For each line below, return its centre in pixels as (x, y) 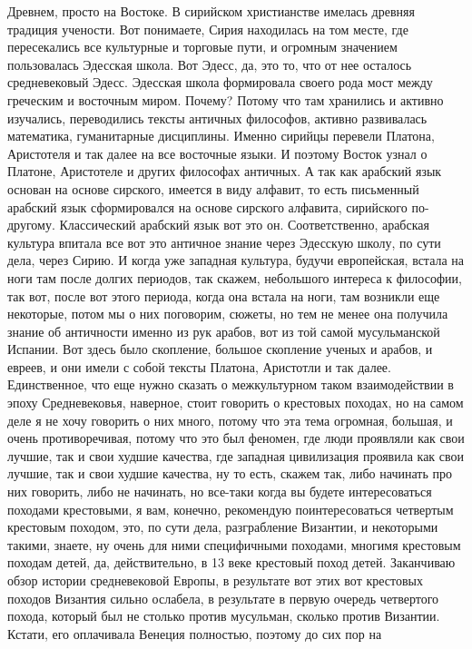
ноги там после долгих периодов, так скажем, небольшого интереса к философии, (235, 277)
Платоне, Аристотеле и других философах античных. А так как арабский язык (225, 171)
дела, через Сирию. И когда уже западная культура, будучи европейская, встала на (236, 260)
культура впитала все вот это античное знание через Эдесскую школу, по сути (224, 242)
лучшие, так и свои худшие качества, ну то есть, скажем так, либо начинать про (230, 473)
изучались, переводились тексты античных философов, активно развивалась (217, 118)
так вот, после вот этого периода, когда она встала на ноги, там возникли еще (224, 295)
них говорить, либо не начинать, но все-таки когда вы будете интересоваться (220, 492)
